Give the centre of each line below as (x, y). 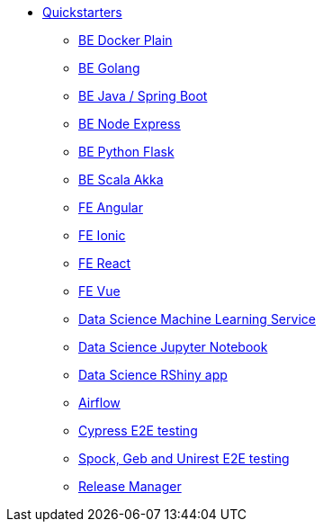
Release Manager (130, 486)
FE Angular (111, 207)
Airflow (99, 403)
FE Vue (99, 291)
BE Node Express (130, 124)
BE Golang (109, 68)
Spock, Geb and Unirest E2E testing (184, 458)
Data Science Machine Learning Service (197, 319)
